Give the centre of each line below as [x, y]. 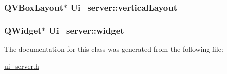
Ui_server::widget [87, 30]
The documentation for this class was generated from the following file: [114, 49]
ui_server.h [22, 66]
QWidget [23, 30]
